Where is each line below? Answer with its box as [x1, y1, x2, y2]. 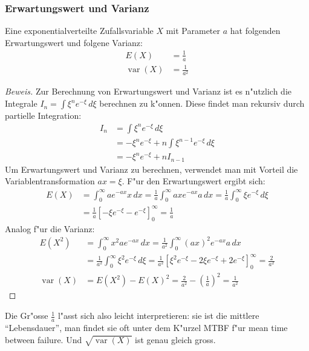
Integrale [5, 97, 37, 110]
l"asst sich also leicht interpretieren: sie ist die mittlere [57, 309, 259, 322]
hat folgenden [230, 24, 281, 37]
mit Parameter [166, 24, 221, 37]
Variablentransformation [5, 175, 95, 187]
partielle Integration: [5, 109, 82, 122]
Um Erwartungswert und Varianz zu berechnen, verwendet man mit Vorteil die [5, 162, 298, 175]
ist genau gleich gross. [135, 333, 216, 346]
